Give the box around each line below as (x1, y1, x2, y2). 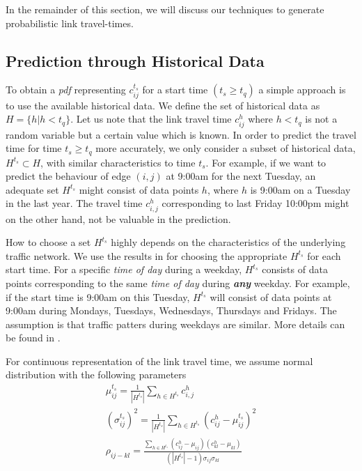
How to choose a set (6, 235, 91, 249)
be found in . (6, 330, 61, 345)
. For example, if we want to (205, 155, 326, 169)
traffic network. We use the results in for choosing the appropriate (6, 248, 288, 263)
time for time (6, 141, 62, 155)
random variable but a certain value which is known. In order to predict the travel (6, 127, 356, 141)
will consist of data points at (210, 289, 332, 304)
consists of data (262, 262, 328, 277)
